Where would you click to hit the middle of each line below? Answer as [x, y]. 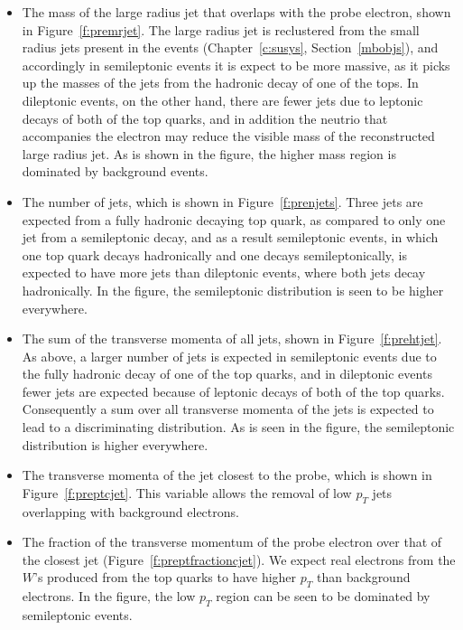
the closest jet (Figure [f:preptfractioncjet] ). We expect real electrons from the [239, 559]
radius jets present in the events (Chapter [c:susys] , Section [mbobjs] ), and [230, 47]
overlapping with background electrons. [130, 511]
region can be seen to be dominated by [323, 596]
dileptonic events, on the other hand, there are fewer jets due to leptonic [222, 100]
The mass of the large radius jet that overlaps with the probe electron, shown [236, 12]
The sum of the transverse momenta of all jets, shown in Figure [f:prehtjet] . [232, 339]
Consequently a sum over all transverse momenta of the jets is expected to [228, 409]
